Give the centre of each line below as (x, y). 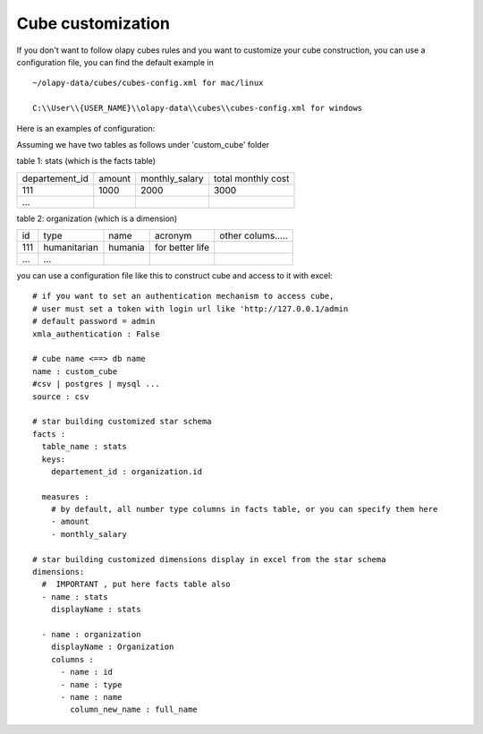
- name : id (87, 672)
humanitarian (71, 248)
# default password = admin (94, 321)
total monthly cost (251, 178)
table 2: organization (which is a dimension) (97, 218)
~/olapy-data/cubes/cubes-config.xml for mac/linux (148, 83)
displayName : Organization (112, 647)
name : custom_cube (75, 371)
